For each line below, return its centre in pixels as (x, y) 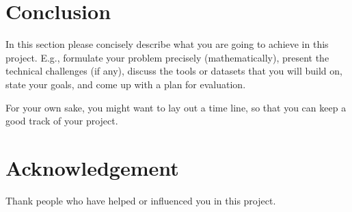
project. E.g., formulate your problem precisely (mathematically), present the (167, 57)
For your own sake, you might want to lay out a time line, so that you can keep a (176, 107)
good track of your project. (62, 121)
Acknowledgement (92, 167)
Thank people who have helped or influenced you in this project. (141, 200)
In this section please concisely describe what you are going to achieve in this (167, 44)
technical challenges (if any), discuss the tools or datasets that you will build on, (174, 71)
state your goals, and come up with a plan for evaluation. (126, 84)
